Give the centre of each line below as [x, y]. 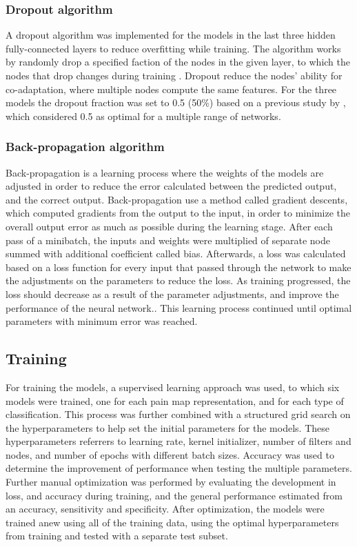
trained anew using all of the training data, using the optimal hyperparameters [172, 522]
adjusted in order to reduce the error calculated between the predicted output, [171, 186]
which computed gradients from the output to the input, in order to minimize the [178, 213]
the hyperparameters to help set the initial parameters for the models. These [167, 427]
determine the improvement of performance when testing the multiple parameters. [179, 468]
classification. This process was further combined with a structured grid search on [178, 414]
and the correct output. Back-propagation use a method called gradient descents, [177, 199]
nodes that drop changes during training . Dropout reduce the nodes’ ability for [174, 75]
